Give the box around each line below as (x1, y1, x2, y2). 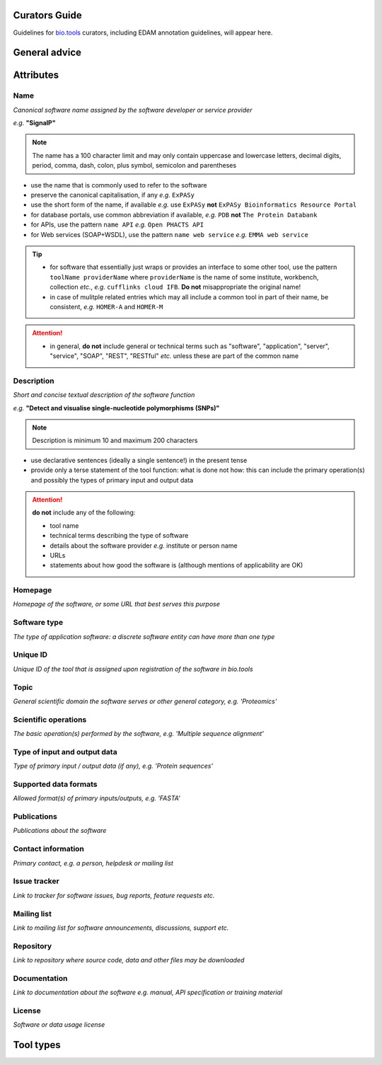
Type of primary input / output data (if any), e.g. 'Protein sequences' (13, 761, 214, 771)
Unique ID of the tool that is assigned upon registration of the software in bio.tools (13, 664, 254, 673)
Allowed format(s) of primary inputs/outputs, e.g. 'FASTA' (13, 794, 180, 802)
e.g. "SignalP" (13, 119, 56, 127)
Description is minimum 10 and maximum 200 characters (32, 436, 198, 445)
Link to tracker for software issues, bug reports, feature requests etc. (13, 891, 215, 899)
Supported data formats (13, 779, 98, 789)
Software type (13, 618, 64, 628)
